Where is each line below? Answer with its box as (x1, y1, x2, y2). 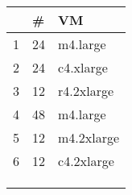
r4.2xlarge (58, 81, 114, 100)
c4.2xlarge (58, 151, 114, 170)
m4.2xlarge (58, 128, 120, 147)
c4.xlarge (58, 58, 108, 77)
